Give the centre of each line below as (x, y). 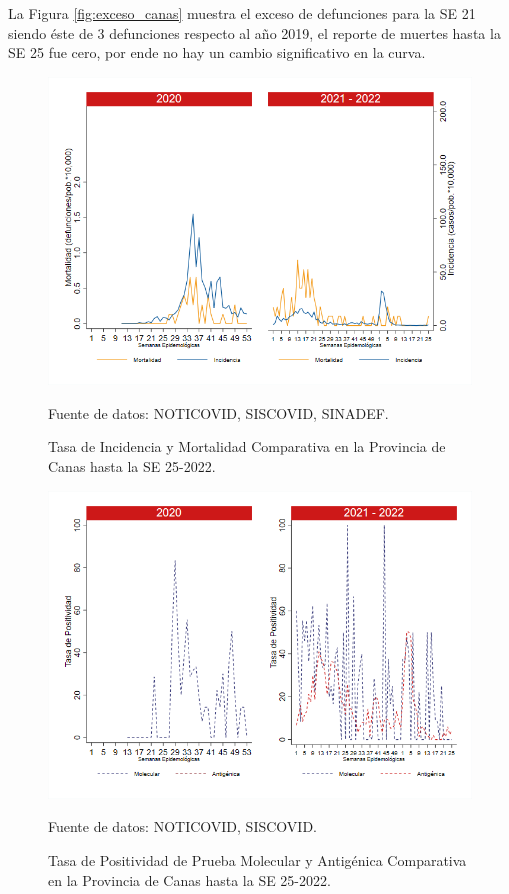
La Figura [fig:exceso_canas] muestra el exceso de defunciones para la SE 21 (242, 13)
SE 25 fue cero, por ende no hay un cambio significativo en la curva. (217, 52)
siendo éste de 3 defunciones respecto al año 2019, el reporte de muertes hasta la (254, 32)
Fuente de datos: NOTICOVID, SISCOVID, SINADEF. (218, 412)
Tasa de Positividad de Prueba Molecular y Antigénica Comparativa (257, 860)
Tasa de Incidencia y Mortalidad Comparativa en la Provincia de (247, 446)
